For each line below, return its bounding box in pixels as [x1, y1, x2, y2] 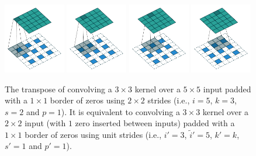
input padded [203, 82, 251, 95]
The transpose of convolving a [5, 82, 112, 95]
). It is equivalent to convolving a [61, 105, 180, 117]
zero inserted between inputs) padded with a [75, 117, 235, 129]
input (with [25, 117, 66, 129]
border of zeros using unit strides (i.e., [25, 128, 162, 140]
